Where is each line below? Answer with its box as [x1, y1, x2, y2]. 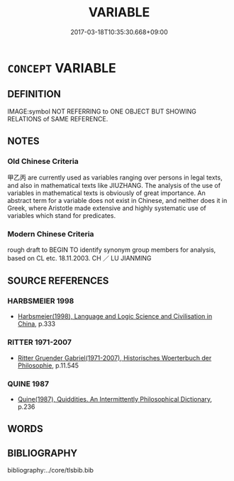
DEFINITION [7, 88, 62, 100]
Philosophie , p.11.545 [17, 361, 79, 370]
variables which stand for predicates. [7, 211, 116, 220]
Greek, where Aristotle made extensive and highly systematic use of [7, 204, 207, 213]
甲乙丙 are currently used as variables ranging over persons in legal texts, [7, 173, 223, 182]
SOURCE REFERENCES [7, 275, 109, 287]
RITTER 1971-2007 [7, 338, 72, 348]
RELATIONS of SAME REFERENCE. [7, 114, 108, 123]
